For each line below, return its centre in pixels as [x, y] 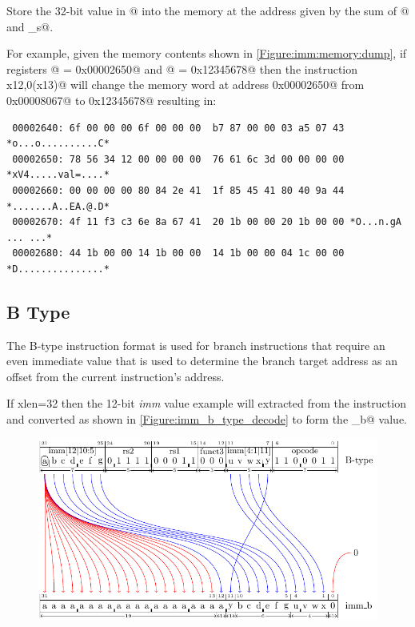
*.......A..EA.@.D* [58, 206]
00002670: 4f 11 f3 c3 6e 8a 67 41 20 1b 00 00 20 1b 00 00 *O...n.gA [207, 222]
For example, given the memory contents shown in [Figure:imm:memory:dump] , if [207, 53]
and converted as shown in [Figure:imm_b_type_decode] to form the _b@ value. [207, 419]
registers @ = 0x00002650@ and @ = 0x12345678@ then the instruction [182, 68]
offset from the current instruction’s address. [116, 376]
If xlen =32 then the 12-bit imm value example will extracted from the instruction [206, 403]
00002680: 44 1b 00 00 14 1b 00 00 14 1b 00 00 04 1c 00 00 [178, 253]
